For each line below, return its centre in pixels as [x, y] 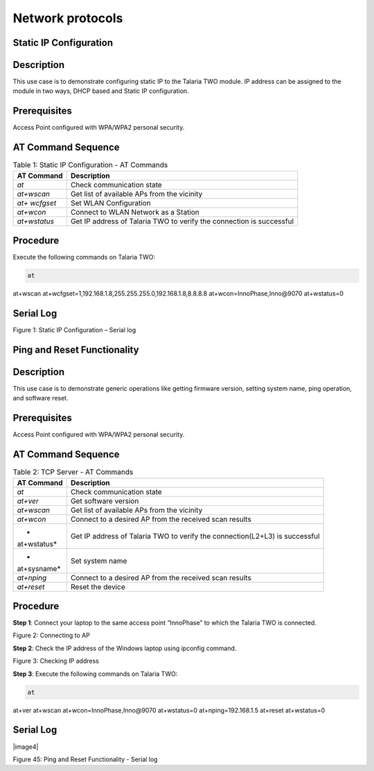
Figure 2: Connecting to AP [51, 636]
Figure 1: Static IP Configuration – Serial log [74, 330]
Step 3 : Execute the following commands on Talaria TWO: [95, 674]
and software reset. [41, 398]
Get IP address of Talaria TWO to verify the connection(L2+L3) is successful [195, 536]
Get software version [105, 501]
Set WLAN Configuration [111, 203]
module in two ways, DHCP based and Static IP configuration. [101, 91]
